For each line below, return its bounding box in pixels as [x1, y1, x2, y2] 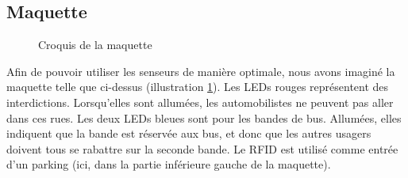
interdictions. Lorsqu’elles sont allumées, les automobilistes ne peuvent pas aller [6, 93, 394, 110]
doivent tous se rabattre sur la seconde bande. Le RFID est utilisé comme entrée [6, 140, 398, 157]
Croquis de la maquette [38, 36, 152, 53]
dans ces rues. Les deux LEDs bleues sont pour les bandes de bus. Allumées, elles [6, 109, 402, 126]
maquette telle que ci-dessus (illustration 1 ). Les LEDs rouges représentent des [6, 78, 389, 95]
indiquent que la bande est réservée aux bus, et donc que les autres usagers [6, 125, 371, 142]
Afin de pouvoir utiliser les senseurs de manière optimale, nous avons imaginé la [6, 62, 395, 79]
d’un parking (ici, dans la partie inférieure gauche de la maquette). [6, 156, 331, 172]
